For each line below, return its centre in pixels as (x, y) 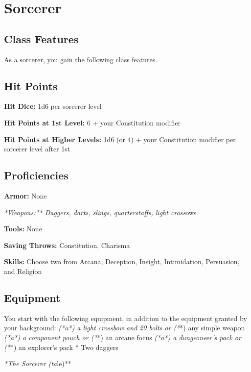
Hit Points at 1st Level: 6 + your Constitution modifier (92, 122)
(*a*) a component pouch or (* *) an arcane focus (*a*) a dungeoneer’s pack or (123, 337)
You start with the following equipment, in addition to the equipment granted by (125, 318)
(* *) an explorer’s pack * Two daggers (61, 347)
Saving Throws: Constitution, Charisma (67, 245)
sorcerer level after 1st (37, 149)
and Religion (23, 271)
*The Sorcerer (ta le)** (38, 363)
